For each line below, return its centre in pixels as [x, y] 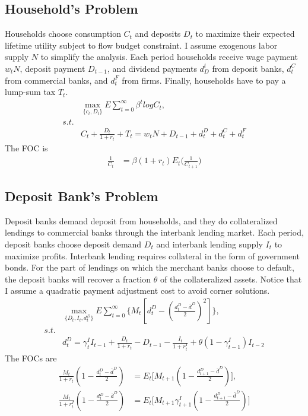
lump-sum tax [30, 92]
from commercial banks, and [56, 80]
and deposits [158, 34]
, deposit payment [53, 68]
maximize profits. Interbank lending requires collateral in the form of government [153, 255]
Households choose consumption [63, 34]
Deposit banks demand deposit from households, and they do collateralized [141, 220]
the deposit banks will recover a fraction [78, 279]
